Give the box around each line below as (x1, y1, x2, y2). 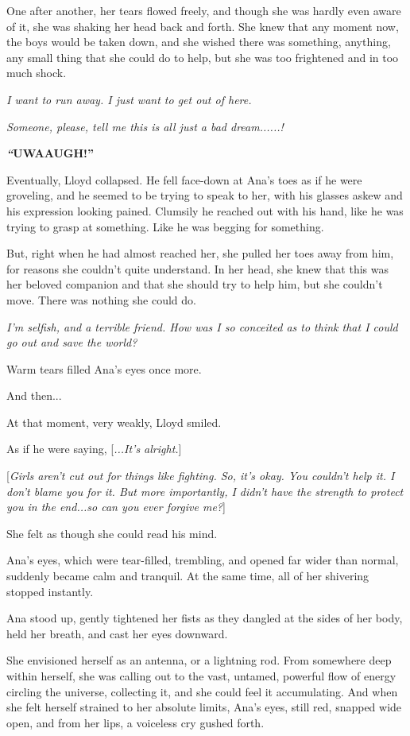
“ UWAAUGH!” (6, 145, 94, 161)
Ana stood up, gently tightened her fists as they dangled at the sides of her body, (6, 610, 403, 626)
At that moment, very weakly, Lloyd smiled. (6, 413, 222, 430)
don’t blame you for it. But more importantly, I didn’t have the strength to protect (6, 482, 404, 499)
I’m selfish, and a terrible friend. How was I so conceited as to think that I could (6, 318, 398, 335)
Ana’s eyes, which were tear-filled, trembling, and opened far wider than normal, (6, 552, 399, 568)
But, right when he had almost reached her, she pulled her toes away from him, (6, 245, 394, 261)
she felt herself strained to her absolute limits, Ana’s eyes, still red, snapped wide (6, 699, 402, 715)
